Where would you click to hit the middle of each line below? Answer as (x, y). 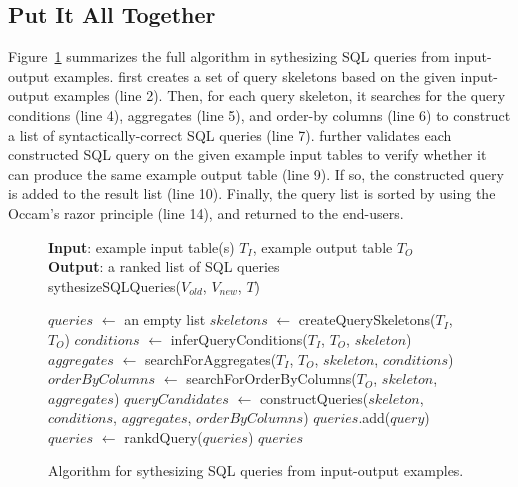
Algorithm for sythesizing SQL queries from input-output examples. (256, 470)
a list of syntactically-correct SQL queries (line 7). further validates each (230, 134)
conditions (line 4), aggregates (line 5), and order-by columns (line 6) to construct (259, 114)
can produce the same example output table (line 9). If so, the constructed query (256, 173)
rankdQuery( (163, 436)
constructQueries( (314, 397)
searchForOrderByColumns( (271, 378)
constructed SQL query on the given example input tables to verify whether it (247, 154)
